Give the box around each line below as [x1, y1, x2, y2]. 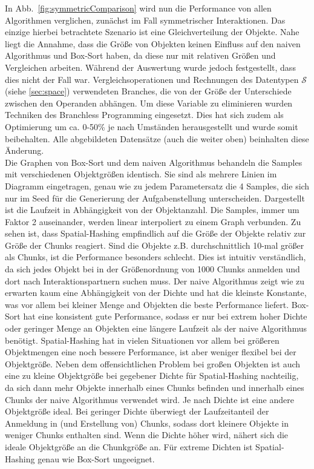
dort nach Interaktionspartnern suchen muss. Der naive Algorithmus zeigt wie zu [5, 274, 305, 287]
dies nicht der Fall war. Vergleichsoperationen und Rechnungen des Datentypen [5, 73, 299, 85]
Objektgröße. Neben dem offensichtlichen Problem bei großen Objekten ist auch [5, 357, 301, 370]
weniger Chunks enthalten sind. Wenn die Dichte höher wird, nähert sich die [5, 428, 289, 441]
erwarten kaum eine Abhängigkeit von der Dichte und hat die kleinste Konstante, [5, 286, 307, 299]
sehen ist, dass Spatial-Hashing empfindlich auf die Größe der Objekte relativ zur [5, 227, 306, 240]
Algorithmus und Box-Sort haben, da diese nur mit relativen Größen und [5, 49, 276, 62]
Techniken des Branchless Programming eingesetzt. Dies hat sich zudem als [5, 108, 284, 121]
